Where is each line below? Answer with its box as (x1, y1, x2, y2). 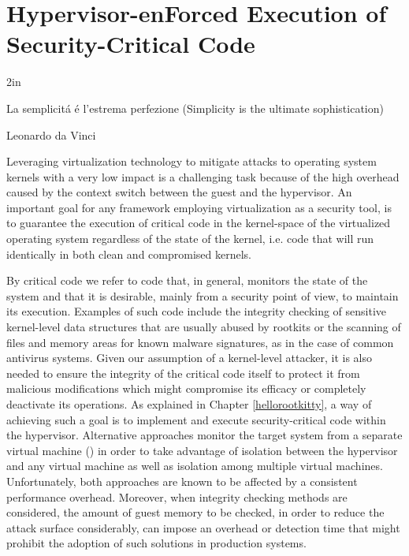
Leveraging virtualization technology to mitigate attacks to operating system (6, 153, 377, 170)
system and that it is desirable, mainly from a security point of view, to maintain (6, 287, 399, 304)
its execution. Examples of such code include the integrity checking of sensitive (6, 303, 387, 319)
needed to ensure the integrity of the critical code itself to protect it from (6, 364, 360, 381)
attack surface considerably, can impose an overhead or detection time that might (6, 519, 400, 535)
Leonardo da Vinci (6, 126, 96, 143)
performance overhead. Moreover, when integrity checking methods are (6, 488, 348, 505)
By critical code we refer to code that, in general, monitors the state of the (6, 272, 368, 289)
